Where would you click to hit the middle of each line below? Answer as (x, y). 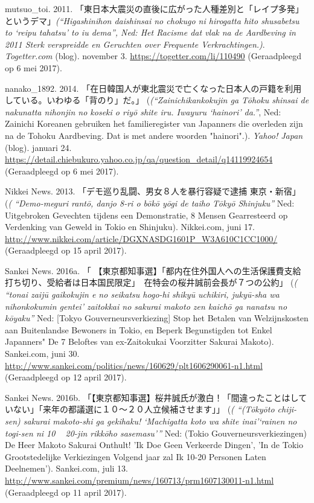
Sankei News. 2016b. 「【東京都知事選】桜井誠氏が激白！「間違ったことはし (152, 397)
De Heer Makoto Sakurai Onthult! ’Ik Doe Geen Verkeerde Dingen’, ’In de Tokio (154, 445)
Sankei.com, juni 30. (42, 354)
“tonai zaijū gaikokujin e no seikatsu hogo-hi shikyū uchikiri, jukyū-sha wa (142, 294)
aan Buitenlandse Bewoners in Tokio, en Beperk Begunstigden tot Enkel (139, 329)
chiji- (287, 409)
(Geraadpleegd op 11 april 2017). (66, 492)
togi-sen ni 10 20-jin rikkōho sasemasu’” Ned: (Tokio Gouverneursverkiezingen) (156, 433)
